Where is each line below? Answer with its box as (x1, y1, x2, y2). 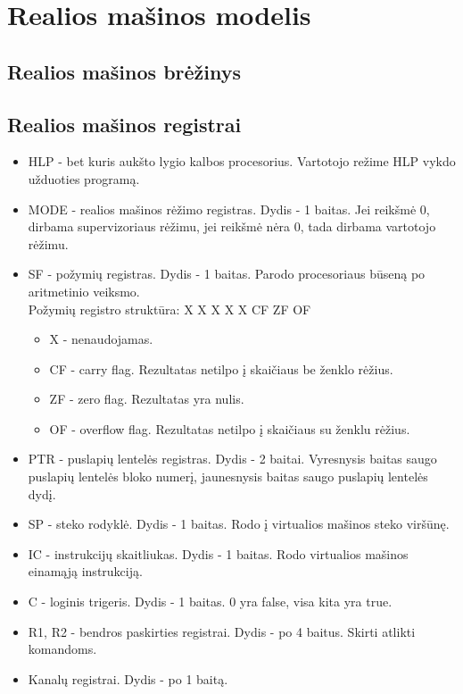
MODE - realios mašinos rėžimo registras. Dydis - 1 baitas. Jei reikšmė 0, (28, 199, 430, 218)
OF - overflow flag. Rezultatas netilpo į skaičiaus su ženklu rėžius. (49, 419, 410, 438)
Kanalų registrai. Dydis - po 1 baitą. (28, 669, 228, 688)
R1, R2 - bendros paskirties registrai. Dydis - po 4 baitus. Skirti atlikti (28, 622, 416, 640)
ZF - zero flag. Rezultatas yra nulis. (49, 389, 244, 408)
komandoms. (28, 640, 97, 658)
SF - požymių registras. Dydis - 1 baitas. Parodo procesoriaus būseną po (28, 264, 426, 283)
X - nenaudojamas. (49, 330, 153, 348)
